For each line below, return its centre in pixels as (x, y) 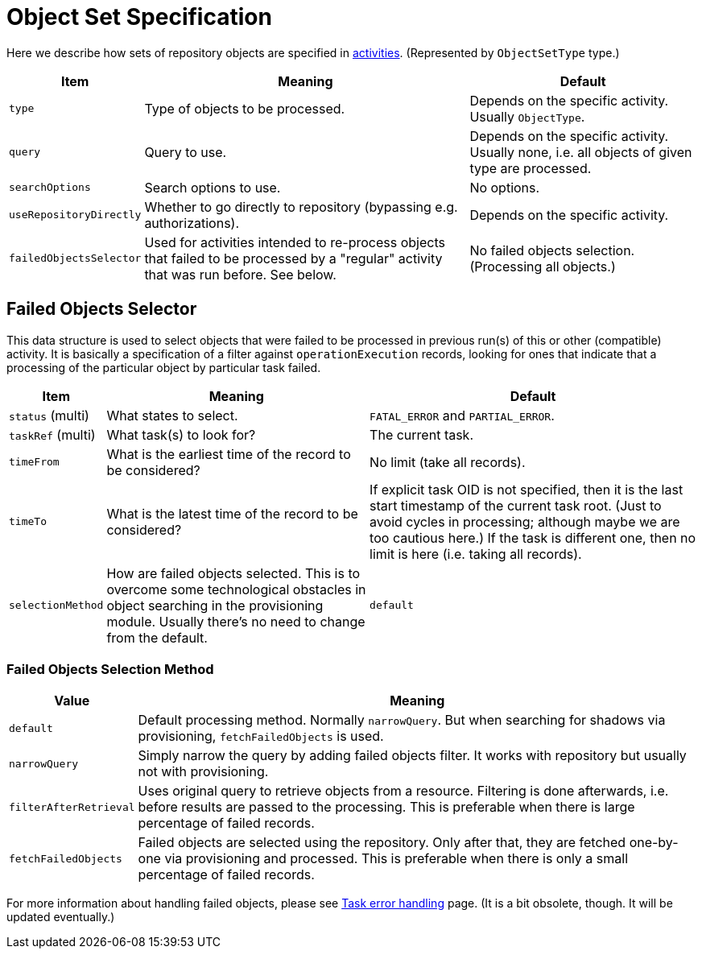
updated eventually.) (61, 917)
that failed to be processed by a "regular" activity (293, 258)
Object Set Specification (139, 17)
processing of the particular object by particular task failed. (164, 367)
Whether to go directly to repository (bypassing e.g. (301, 207)
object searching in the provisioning (215, 605)
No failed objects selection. (552, 250)
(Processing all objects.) (543, 266)
